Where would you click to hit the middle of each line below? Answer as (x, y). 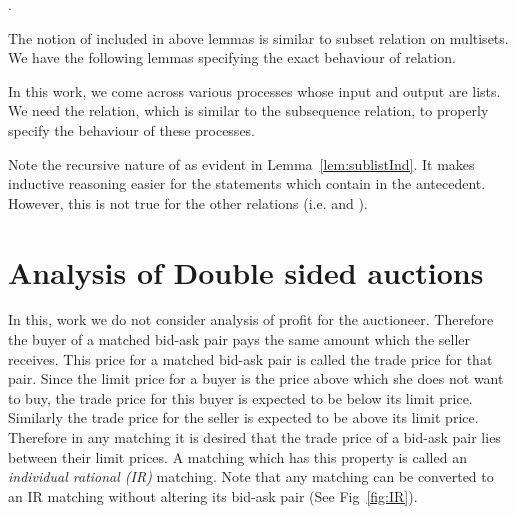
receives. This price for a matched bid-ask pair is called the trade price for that (250, 358)
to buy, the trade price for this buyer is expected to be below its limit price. (240, 397)
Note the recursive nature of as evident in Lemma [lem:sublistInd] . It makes (241, 163)
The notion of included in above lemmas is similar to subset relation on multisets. (258, 37)
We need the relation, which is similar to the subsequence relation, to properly (248, 110)
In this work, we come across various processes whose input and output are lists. (254, 90)
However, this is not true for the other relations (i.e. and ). (188, 202)
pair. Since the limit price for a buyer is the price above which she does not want (256, 378)
